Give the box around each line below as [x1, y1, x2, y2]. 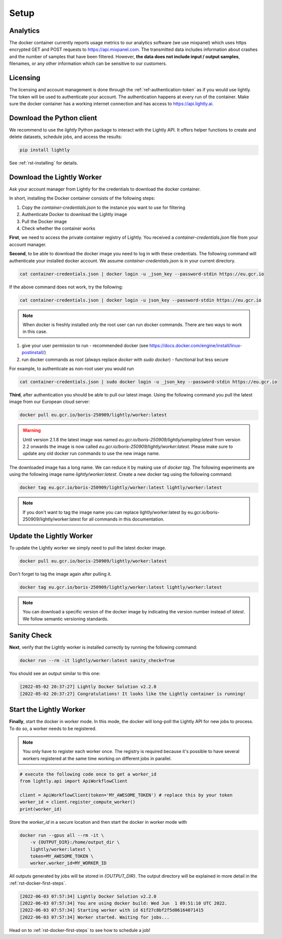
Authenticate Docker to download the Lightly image [21, 211, 127, 217]
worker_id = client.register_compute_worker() [19, 799, 136, 805]
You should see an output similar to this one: [9, 671, 101, 677]
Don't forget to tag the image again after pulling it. [9, 571, 112, 577]
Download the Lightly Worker [9, 173, 102, 182]
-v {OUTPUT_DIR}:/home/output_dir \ [30, 839, 120, 845]
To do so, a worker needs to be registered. [9, 726, 97, 732]
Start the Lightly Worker [9, 706, 86, 714]
